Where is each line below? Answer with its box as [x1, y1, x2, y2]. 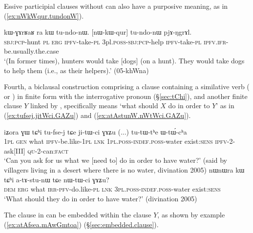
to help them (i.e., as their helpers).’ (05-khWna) [4, 65, 149, 75]
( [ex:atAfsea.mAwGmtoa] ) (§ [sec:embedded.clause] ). [4, 219, 159, 229]
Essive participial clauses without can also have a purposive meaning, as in [4, 1, 228, 11]
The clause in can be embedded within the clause [4, 210, 151, 220]
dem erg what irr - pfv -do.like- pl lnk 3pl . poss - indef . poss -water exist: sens [4, 184, 221, 194]
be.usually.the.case [4, 46, 59, 56]
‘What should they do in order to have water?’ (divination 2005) [4, 193, 197, 203]
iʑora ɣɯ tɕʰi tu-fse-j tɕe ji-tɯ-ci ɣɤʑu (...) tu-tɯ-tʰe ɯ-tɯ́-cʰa [4, 126, 187, 136]
